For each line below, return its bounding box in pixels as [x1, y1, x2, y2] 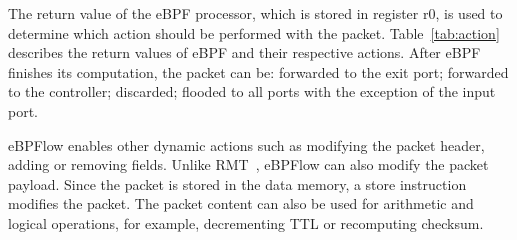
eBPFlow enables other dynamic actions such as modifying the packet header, [8, 134, 485, 155]
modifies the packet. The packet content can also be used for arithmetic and [8, 193, 474, 214]
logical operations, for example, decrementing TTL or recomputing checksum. [8, 212, 484, 233]
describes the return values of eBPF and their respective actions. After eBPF [8, 42, 481, 63]
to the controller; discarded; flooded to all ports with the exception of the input [8, 81, 496, 102]
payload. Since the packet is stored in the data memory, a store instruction [8, 173, 467, 194]
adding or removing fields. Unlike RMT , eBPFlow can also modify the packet [8, 154, 489, 175]
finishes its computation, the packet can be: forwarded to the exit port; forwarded [8, 61, 509, 82]
